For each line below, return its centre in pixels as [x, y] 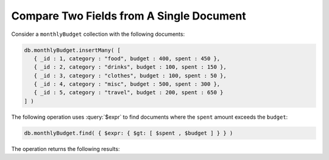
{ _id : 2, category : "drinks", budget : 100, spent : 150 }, [130, 67]
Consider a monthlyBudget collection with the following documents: [98, 34]
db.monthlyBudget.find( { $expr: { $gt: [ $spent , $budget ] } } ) [129, 133]
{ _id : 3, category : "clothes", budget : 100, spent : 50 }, [130, 75]
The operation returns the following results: [65, 148]
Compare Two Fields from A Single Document [129, 16]
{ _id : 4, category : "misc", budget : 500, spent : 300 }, [127, 84]
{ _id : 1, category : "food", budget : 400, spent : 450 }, [127, 58]
